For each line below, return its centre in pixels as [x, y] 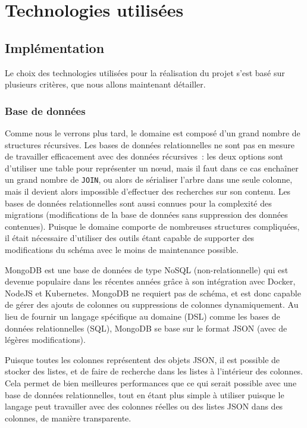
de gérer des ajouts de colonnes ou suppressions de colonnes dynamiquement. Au [152, 304]
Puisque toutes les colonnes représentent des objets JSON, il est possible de [142, 359]
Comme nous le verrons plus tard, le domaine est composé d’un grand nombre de [153, 132]
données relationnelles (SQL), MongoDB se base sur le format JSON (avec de [146, 328]
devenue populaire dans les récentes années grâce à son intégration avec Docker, [150, 281]
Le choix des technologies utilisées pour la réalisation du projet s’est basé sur [145, 72]
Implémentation [55, 47]
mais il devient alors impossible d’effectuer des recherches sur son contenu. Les [148, 191]
